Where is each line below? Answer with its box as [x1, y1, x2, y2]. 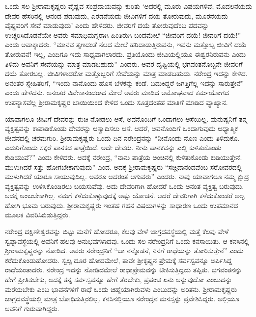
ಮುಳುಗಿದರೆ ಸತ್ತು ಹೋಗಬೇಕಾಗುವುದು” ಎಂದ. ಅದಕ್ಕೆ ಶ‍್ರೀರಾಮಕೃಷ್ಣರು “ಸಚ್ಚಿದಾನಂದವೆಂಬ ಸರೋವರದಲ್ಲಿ [5, 161, 242, 172]
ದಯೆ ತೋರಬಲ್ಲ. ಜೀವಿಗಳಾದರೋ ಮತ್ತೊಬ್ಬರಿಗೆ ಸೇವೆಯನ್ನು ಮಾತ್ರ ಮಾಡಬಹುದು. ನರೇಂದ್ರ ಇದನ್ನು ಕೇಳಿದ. [5, 68, 248, 79]
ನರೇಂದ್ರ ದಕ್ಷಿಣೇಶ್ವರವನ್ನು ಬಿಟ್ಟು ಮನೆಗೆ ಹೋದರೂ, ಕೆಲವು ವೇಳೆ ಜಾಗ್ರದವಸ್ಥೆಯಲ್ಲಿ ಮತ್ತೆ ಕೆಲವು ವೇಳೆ [5, 226, 229, 237]
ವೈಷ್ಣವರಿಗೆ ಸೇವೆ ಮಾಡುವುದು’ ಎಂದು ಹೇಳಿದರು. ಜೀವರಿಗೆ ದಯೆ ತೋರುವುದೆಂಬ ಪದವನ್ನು [5, 20, 209, 30]
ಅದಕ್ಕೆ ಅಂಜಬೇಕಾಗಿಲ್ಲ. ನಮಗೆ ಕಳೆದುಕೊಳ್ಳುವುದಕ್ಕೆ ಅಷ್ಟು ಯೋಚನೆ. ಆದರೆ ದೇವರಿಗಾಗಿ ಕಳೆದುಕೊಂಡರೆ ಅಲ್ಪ [5, 190, 245, 201]
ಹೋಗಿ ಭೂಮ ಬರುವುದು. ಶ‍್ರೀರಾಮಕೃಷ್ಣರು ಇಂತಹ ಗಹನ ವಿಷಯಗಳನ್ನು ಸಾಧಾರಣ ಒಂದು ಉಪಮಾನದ [5, 200, 238, 210]
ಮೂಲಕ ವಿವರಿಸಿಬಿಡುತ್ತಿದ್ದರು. [5, 210, 70, 220]
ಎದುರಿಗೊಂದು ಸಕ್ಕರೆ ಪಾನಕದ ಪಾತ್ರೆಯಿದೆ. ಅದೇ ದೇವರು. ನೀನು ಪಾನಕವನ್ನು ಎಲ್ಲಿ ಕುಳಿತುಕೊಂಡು [5, 142, 222, 153]
